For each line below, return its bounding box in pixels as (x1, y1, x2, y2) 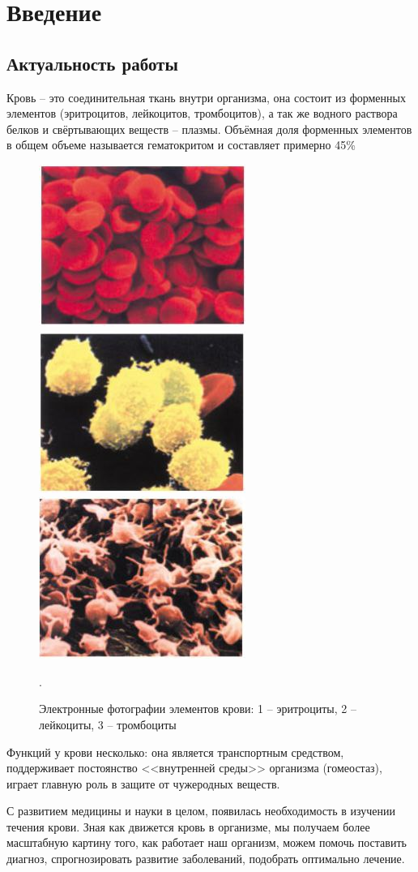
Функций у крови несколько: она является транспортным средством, (6, 743, 344, 760)
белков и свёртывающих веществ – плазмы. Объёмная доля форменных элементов (6, 120, 412, 137)
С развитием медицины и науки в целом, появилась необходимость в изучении (6, 802, 395, 819)
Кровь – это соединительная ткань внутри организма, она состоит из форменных (6, 88, 406, 105)
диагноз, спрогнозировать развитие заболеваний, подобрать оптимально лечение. (6, 850, 405, 867)
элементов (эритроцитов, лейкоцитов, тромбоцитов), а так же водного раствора (6, 105, 398, 122)
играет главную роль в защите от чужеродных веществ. (6, 775, 280, 792)
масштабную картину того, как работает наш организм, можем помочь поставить (6, 834, 407, 851)
